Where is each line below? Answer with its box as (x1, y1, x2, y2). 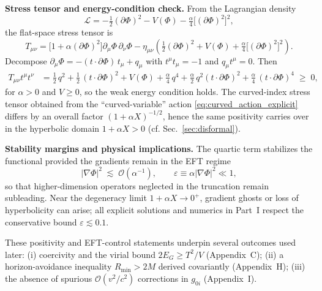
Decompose (5, 54, 47, 67)
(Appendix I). (203, 272, 257, 285)
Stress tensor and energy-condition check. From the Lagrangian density (5, 2, 296, 14)
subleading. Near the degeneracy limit (5, 191, 147, 204)
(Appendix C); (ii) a (206, 248, 284, 260)
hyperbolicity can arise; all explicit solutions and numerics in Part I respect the (5, 203, 304, 216)
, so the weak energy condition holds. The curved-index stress (79, 85, 310, 98)
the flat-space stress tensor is (5, 25, 113, 38)
